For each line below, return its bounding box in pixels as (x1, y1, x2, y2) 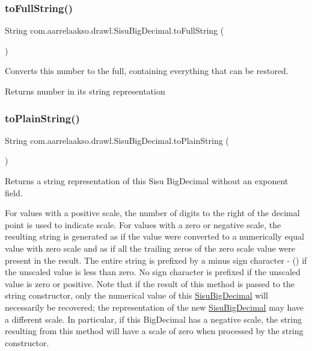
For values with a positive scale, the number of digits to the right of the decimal (5, 207, 300, 219)
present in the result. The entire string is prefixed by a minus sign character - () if (5, 253, 307, 266)
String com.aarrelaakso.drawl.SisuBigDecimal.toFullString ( (5, 24, 224, 37)
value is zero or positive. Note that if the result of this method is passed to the (5, 277, 295, 290)
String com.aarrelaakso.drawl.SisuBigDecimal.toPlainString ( (5, 134, 229, 146)
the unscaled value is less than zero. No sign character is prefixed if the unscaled (5, 266, 301, 278)
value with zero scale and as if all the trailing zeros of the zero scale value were (5, 241, 296, 254)
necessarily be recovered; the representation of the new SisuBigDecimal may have (5, 300, 304, 313)
